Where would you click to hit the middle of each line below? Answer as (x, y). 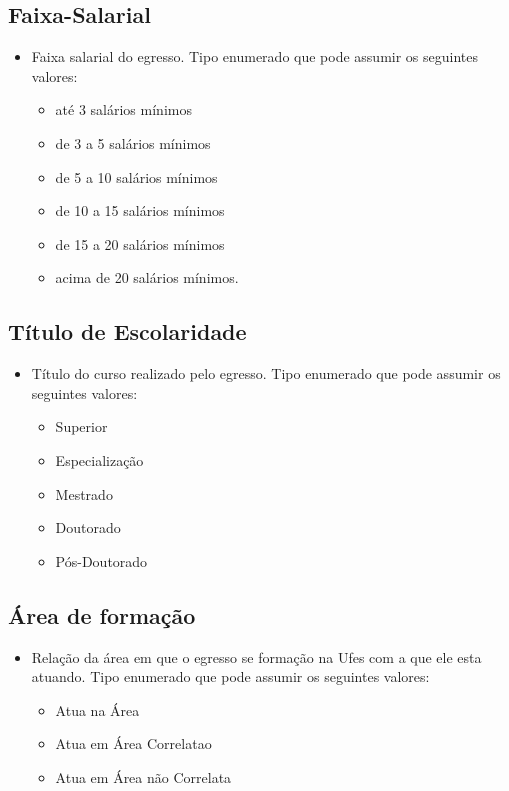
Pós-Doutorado (101, 560)
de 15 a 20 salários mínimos (140, 243)
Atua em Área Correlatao (133, 743)
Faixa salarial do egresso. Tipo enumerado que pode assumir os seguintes (255, 56)
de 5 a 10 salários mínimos (136, 176)
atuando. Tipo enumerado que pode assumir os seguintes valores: (230, 676)
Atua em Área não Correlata (143, 776)
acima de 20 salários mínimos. (147, 277)
